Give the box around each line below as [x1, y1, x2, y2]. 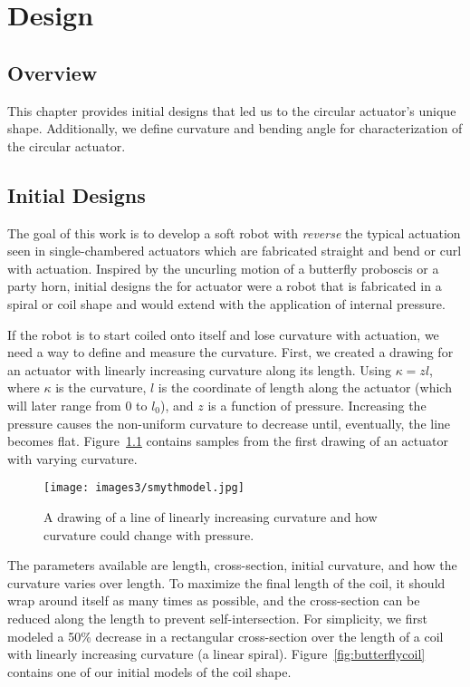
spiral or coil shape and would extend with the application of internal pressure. [7, 294, 446, 313]
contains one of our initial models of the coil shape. [7, 662, 292, 681]
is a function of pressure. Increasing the [207, 395, 427, 414]
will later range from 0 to [7, 395, 148, 414]
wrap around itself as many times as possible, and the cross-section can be [7, 591, 420, 610]
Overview [7, 58, 98, 86]
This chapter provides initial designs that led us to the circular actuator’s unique [7, 101, 456, 120]
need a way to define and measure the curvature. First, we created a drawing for [7, 343, 454, 362]
